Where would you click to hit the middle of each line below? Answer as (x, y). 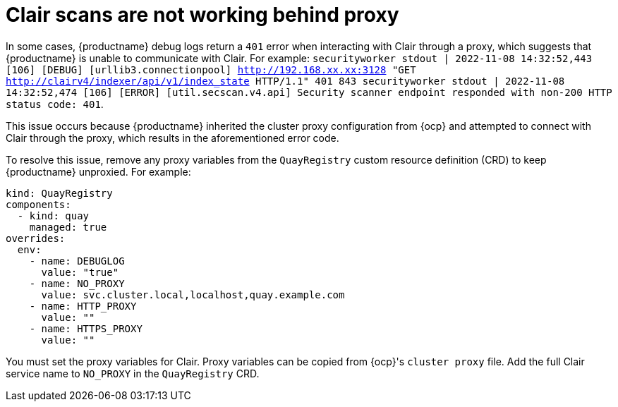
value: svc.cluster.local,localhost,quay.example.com (193, 294)
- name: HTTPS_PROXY (86, 328)
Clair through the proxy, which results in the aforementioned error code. (172, 138)
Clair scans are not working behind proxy (202, 15)
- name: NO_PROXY (77, 283)
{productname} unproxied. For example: (98, 171)
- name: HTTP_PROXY (83, 306)
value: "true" (80, 272)
